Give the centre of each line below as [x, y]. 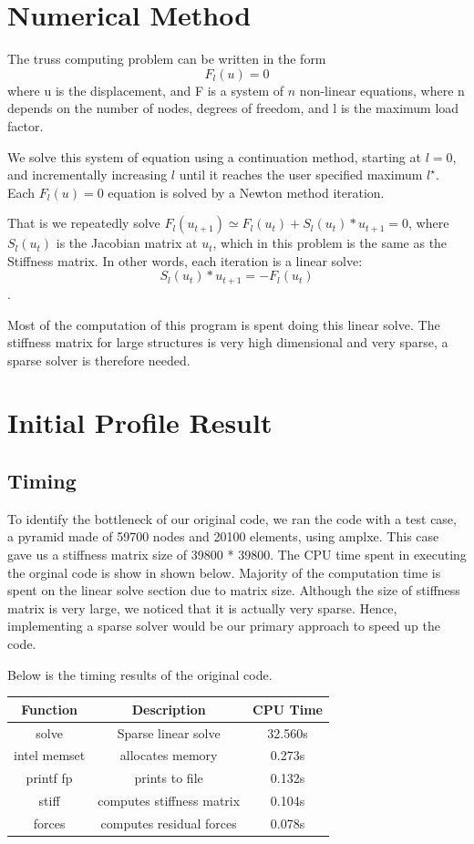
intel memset [50, 755]
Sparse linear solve [169, 732]
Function [49, 709]
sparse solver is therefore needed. [99, 360]
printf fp [49, 778]
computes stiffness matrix [169, 801]
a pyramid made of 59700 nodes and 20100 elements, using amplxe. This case [223, 536]
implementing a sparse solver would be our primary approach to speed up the [224, 626]
